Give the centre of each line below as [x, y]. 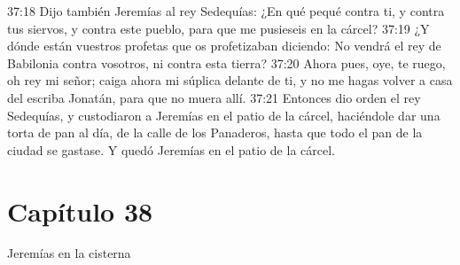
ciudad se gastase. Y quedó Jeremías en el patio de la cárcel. [171, 149]
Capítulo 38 [80, 210]
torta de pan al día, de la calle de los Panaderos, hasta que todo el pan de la [215, 132]
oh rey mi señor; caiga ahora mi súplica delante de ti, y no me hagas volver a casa [230, 80]
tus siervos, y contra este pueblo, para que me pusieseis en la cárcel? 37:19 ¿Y [218, 28]
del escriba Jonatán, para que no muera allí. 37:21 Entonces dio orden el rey [214, 97]
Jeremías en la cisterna [69, 253]
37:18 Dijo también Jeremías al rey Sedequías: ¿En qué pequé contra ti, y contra [226, 11]
